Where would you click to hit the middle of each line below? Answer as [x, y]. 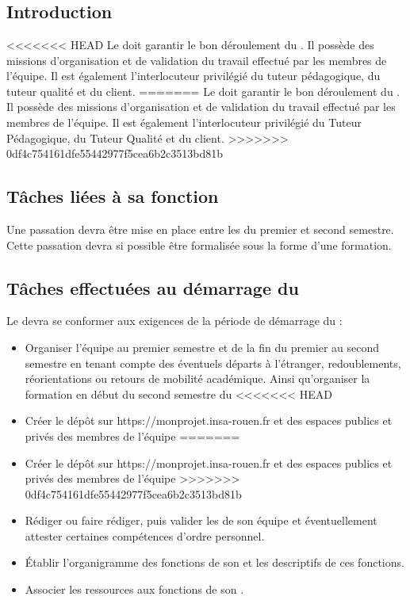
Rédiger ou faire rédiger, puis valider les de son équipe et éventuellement [201, 520]
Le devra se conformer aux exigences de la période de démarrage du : [174, 321]
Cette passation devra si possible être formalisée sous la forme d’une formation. [199, 245]
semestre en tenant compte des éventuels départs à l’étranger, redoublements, [213, 363]
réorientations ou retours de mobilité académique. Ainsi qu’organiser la [197, 378]
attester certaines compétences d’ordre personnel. [145, 535]
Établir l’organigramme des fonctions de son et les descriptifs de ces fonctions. [215, 562]
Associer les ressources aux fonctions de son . [134, 589]
